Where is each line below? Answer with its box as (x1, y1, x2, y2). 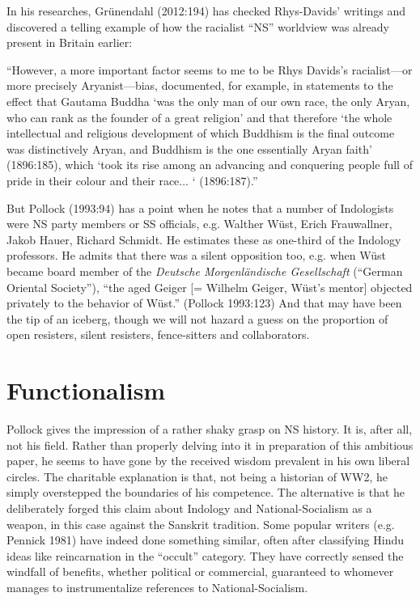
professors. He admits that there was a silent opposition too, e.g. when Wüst (6, 247, 386, 264)
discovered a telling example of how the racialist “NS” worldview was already (6, 18, 389, 35)
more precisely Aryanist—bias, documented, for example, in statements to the (6, 77, 393, 94)
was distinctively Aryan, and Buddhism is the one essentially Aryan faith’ (6, 140, 372, 157)
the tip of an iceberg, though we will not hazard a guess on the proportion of (6, 310, 388, 327)
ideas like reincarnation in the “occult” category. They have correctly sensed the (6, 547, 404, 564)
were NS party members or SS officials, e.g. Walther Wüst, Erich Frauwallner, (6, 215, 392, 232)
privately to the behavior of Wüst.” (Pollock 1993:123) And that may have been (6, 294, 402, 311)
